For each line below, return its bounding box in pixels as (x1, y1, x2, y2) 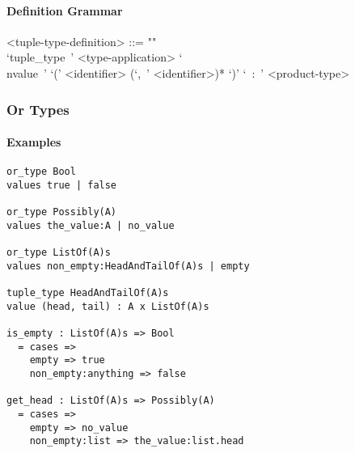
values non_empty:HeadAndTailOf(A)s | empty (6, 260, 250, 272)
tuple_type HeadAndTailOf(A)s (6, 287, 169, 299)
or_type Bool (6, 166, 76, 178)
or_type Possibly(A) (6, 206, 117, 218)
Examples (6, 133, 61, 150)
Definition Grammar (6, 2, 123, 19)
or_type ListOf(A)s (6, 247, 111, 259)
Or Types (6, 99, 70, 119)
